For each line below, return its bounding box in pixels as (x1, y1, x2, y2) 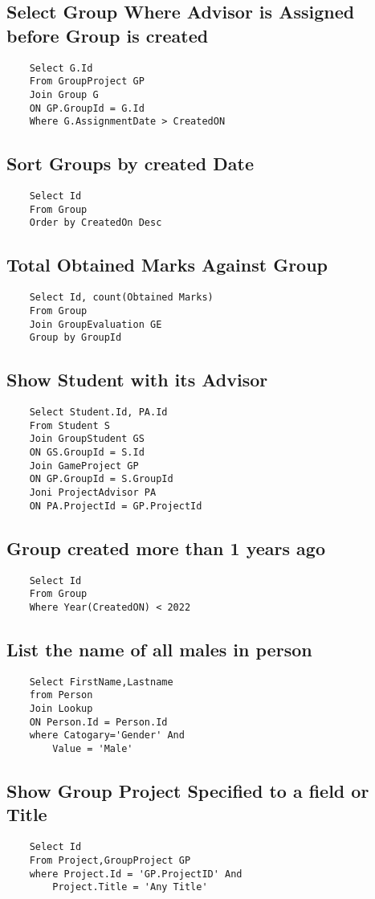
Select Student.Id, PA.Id (29, 407, 168, 419)
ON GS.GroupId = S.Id (29, 447, 145, 459)
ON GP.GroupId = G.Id (29, 102, 145, 114)
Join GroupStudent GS (29, 433, 145, 445)
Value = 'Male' (52, 742, 133, 754)
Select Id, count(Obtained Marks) (29, 292, 214, 304)
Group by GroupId (29, 332, 122, 344)
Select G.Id (29, 62, 93, 74)
